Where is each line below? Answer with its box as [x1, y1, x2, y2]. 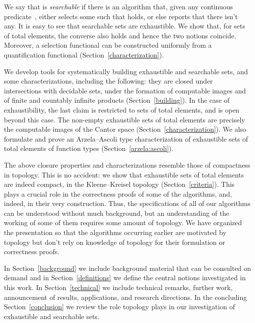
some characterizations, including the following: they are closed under [4, 76, 213, 86]
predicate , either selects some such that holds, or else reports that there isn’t [4, 11, 238, 21]
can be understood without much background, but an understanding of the [4, 207, 229, 218]
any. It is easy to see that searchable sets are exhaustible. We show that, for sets [4, 21, 245, 31]
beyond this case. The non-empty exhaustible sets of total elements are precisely [4, 114, 245, 124]
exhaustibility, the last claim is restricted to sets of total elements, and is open [4, 104, 240, 115]
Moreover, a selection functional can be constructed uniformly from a [4, 40, 212, 50]
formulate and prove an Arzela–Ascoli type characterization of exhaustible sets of [4, 133, 248, 144]
